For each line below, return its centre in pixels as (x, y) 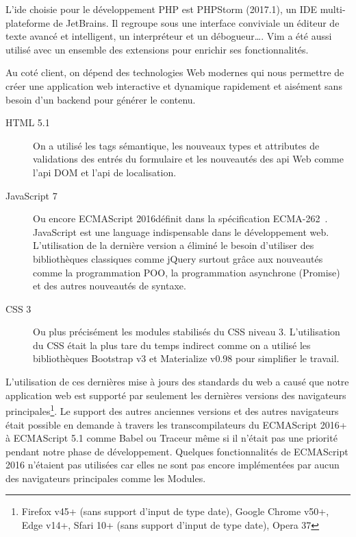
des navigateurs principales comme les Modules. (106, 478)
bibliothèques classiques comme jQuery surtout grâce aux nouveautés (178, 258)
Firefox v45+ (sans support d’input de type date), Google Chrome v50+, (175, 511)
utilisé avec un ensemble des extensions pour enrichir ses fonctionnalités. (157, 49)
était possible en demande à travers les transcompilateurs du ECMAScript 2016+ (176, 424)
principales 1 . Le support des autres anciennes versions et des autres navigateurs (172, 410)
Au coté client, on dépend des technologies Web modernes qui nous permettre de (175, 72)
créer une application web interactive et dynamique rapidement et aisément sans (174, 85)
